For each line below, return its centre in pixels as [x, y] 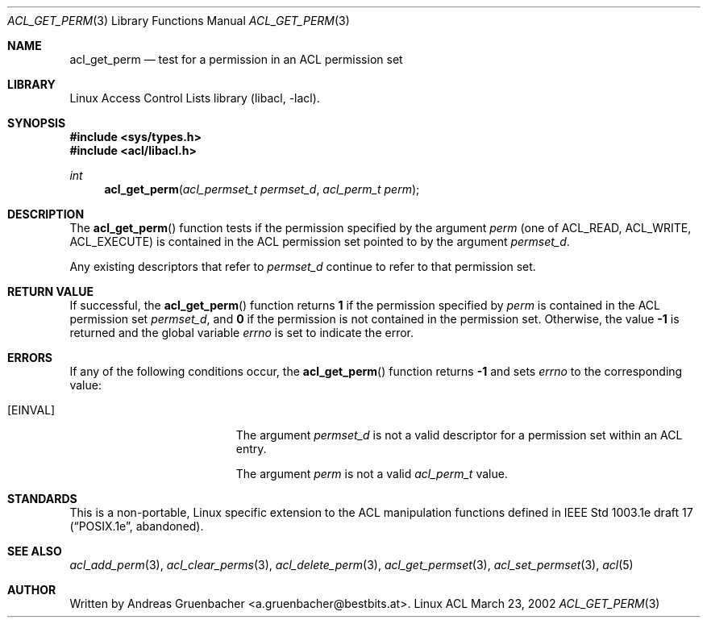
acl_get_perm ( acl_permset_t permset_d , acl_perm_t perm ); [262, 189]
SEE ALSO [35, 551]
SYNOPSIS [37, 123]
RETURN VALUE [50, 291]
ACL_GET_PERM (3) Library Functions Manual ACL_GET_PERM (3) [179, 21]
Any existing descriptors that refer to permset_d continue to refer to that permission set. [303, 266]
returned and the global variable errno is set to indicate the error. [242, 333]
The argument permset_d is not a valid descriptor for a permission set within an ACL [459, 435]
